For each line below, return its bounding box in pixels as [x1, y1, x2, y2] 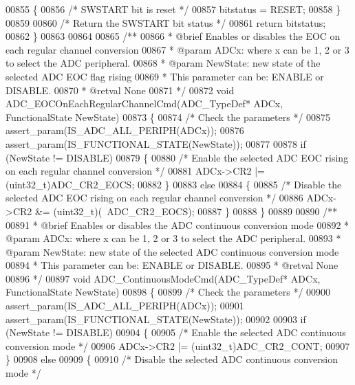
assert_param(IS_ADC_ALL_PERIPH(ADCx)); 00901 [6, 298, 244, 313]
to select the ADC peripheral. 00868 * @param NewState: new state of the [6, 56, 321, 70]
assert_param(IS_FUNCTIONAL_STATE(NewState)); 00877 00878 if [6, 136, 306, 151]
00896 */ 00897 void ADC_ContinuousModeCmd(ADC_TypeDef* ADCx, [6, 271, 321, 285]
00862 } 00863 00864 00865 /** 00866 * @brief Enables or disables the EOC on [6, 29, 341, 43]
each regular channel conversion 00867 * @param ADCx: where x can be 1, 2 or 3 [6, 42, 349, 56]
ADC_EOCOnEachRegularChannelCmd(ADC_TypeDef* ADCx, [6, 96, 283, 111]
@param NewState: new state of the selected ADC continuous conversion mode [6, 244, 339, 258]
